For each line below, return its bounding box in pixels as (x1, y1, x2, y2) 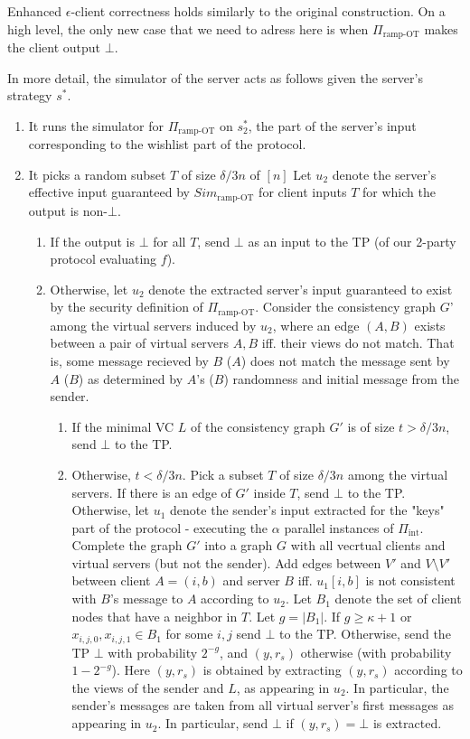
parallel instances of (284, 518, 394, 537)
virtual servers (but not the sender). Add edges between (71, 553, 381, 572)
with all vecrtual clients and (290, 536, 446, 555)
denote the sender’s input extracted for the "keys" (170, 500, 445, 519)
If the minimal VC (71, 416, 174, 435)
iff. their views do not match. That (261, 333, 455, 352)
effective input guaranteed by (28, 182, 190, 201)
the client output (7, 38, 101, 57)
